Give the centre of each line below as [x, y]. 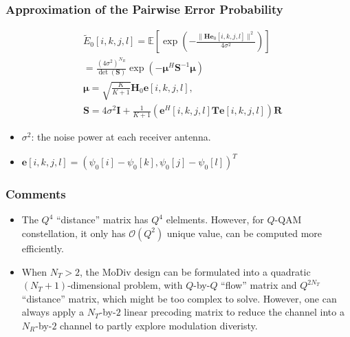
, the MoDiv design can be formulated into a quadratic [195, 271]
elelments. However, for [215, 219]
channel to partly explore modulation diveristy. [159, 325]
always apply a [53, 312]
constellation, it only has [74, 233]
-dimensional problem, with [125, 285]
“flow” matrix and [259, 285]
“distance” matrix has [102, 219]
